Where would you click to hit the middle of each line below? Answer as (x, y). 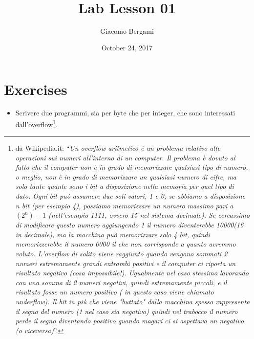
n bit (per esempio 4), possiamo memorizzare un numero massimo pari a (124, 205)
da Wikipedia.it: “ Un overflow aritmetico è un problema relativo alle (118, 148)
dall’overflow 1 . (36, 123)
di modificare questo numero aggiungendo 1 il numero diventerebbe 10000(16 (129, 225)
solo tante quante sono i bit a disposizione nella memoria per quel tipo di (125, 186)
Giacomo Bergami (127, 31)
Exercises (36, 89)
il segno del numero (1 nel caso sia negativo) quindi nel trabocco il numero (127, 311)
